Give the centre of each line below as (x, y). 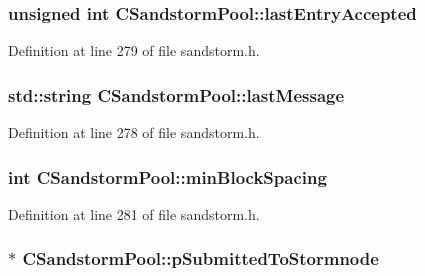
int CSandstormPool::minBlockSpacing (167, 176)
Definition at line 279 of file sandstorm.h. (134, 50)
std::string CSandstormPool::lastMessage (176, 94)
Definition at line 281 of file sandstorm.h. (134, 213)
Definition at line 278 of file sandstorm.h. (134, 132)
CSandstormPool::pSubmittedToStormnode (200, 258)
